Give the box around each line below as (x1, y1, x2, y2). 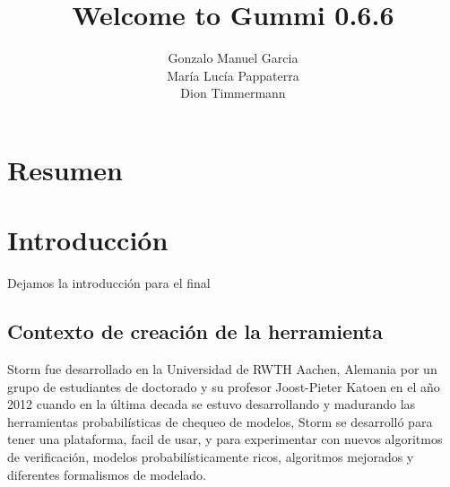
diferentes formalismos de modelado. (7, 465, 206, 483)
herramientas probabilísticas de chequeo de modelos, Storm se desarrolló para (7, 412, 433, 430)
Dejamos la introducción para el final (7, 274, 211, 292)
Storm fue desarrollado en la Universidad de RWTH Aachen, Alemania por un (7, 360, 437, 378)
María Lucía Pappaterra (167, 65, 299, 84)
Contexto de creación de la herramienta (7, 317, 383, 345)
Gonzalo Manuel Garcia (168, 48, 299, 67)
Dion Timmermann (180, 83, 286, 102)
